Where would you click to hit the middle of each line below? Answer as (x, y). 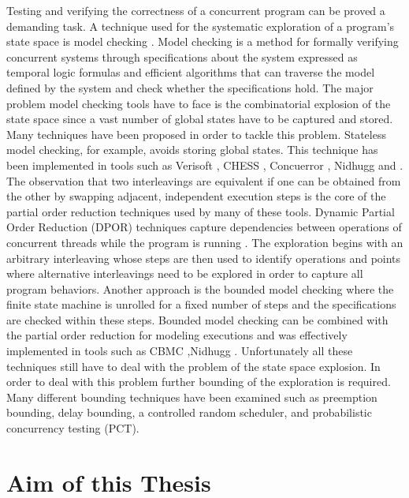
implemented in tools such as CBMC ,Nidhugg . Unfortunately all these (180, 351)
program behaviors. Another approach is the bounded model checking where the (200, 288)
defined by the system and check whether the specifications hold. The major (190, 87)
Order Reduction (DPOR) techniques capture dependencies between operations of (204, 227)
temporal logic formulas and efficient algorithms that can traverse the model (191, 72)
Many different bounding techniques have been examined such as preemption (192, 397)
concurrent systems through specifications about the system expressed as (182, 56)
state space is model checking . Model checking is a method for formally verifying (203, 41)
